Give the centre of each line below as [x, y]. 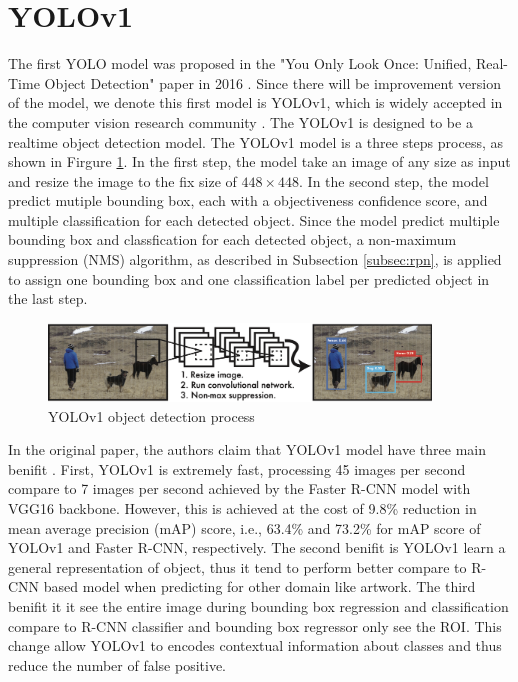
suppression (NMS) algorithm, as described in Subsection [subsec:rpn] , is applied [255, 259]
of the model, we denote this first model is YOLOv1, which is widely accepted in [255, 102]
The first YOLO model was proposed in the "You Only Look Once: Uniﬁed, [240, 63]
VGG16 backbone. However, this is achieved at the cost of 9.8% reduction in [242, 507]
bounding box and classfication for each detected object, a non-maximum [232, 239]
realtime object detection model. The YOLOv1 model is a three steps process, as [255, 141]
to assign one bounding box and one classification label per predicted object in [249, 278]
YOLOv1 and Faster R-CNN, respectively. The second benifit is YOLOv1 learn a [257, 547]
